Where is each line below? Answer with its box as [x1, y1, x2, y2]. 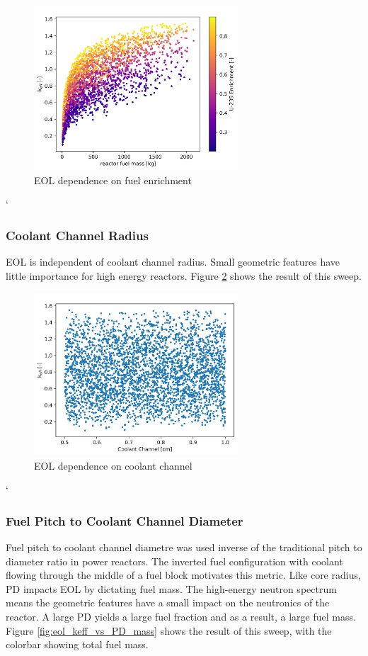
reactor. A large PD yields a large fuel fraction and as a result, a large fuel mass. [6, 609, 356, 623]
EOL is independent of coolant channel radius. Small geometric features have [6, 254, 340, 269]
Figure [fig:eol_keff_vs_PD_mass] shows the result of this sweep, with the [6, 623, 332, 638]
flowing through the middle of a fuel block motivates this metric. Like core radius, [6, 567, 361, 582]
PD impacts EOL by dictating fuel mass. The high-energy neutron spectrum [6, 581, 337, 596]
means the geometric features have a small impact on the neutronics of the [6, 595, 330, 610]
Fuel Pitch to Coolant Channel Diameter [6, 511, 243, 529]
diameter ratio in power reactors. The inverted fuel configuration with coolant [6, 553, 343, 568]
